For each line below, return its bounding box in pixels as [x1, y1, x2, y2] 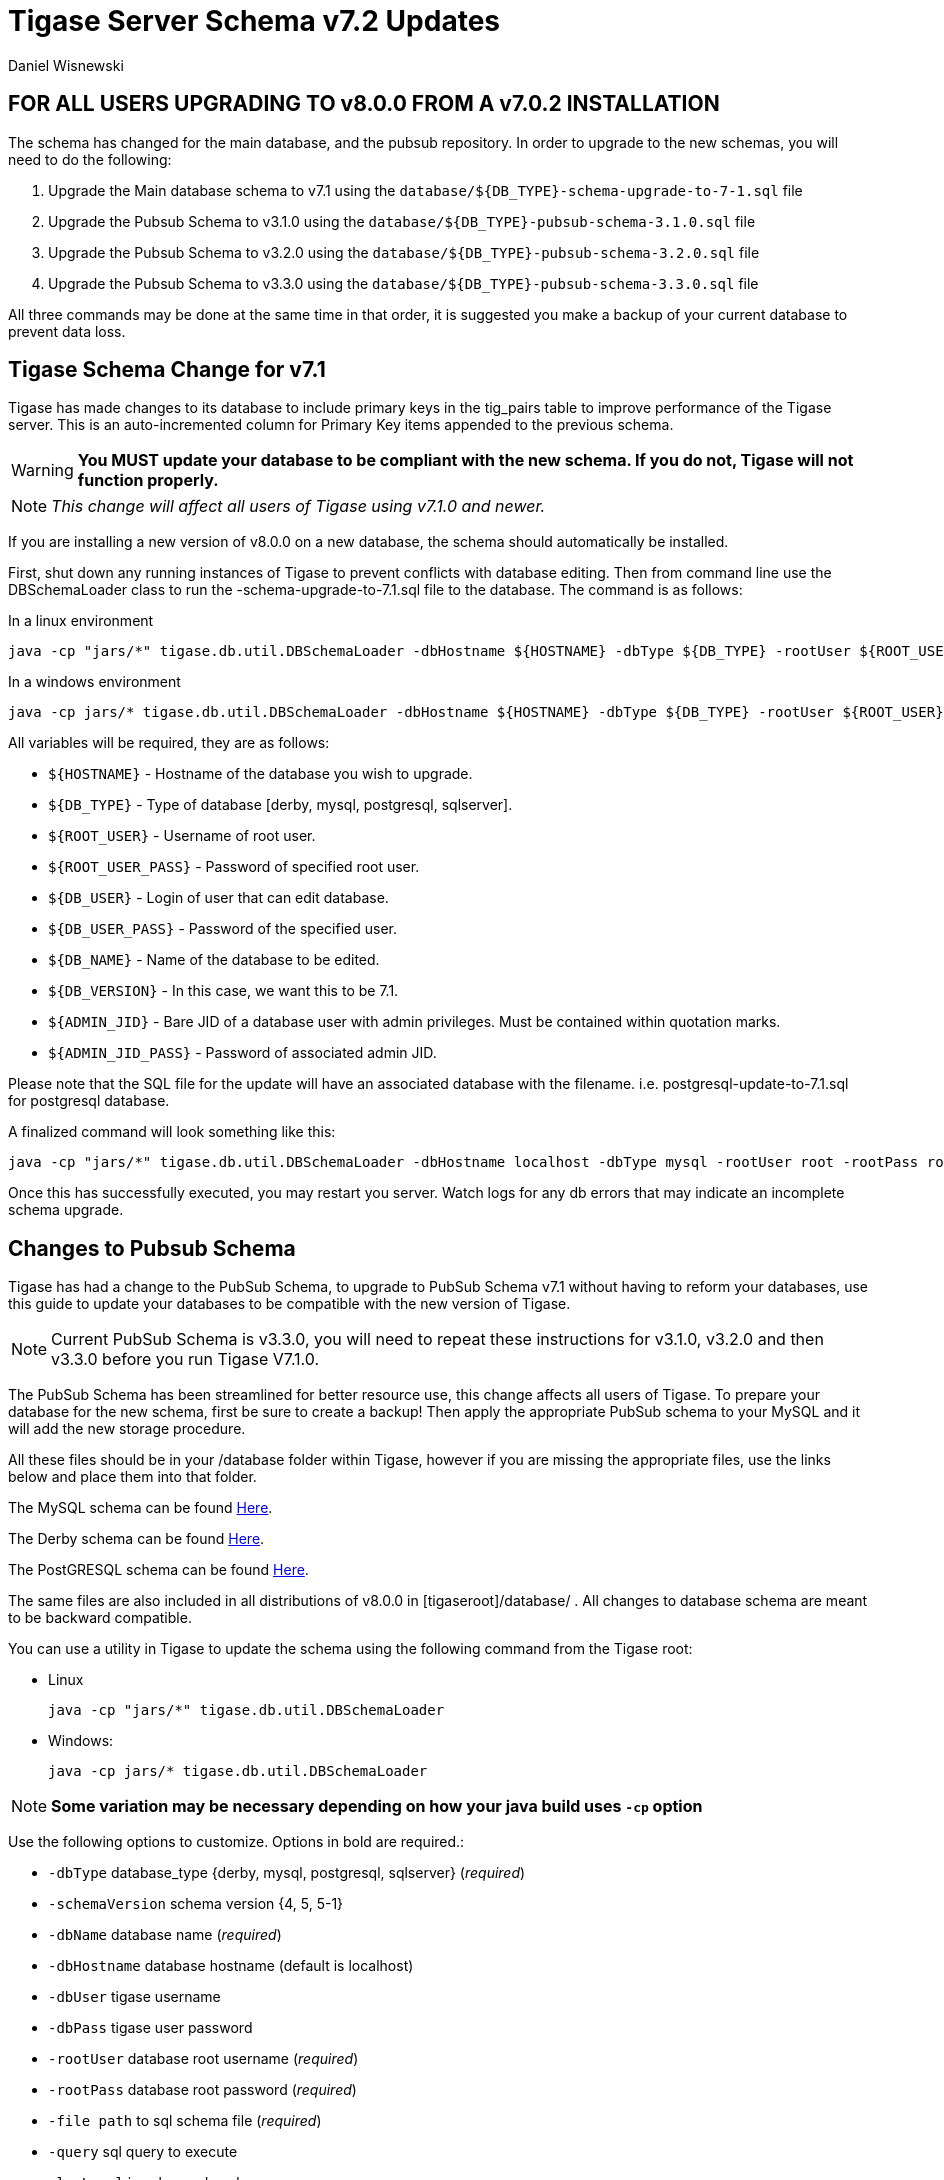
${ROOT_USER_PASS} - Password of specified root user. [48, 858, 420, 876]
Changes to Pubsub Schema [8, 1235, 296, 1261]
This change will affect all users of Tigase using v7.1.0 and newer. [51, 496, 546, 517]
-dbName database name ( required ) [48, 1926, 282, 1944]
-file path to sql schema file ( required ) [48, 2112, 322, 2130]
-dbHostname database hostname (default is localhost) [48, 1957, 414, 1975]
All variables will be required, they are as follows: [8, 734, 330, 752]
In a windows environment [8, 673, 181, 691]
